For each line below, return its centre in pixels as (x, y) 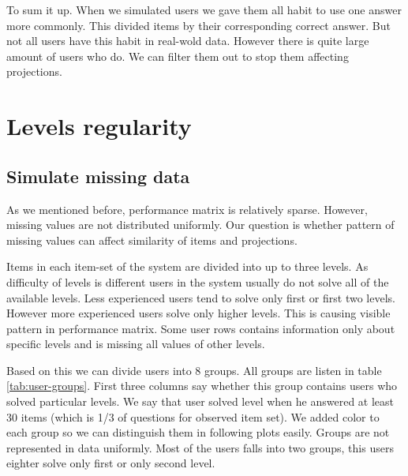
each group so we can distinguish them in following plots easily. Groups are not (198, 432)
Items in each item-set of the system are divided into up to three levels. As (187, 266)
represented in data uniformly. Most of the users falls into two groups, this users (200, 447)
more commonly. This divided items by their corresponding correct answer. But (198, 25)
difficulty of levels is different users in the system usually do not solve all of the (198, 281)
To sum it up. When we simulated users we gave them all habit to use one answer (204, 9)
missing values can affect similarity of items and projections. (152, 240)
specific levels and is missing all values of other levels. (136, 344)
